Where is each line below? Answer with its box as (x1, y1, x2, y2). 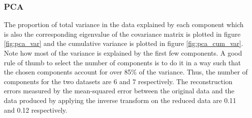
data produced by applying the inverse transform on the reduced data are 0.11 (4, 95, 237, 105)
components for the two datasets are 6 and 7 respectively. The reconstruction (4, 76, 233, 86)
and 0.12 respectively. (4, 104, 68, 115)
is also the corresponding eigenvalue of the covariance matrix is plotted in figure (4, 29, 241, 39)
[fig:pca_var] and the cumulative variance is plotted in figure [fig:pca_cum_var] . (4, 38, 243, 48)
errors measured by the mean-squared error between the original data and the (4, 86, 235, 96)
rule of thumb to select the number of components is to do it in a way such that (4, 57, 241, 67)
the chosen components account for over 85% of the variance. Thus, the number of (4, 67, 248, 77)
